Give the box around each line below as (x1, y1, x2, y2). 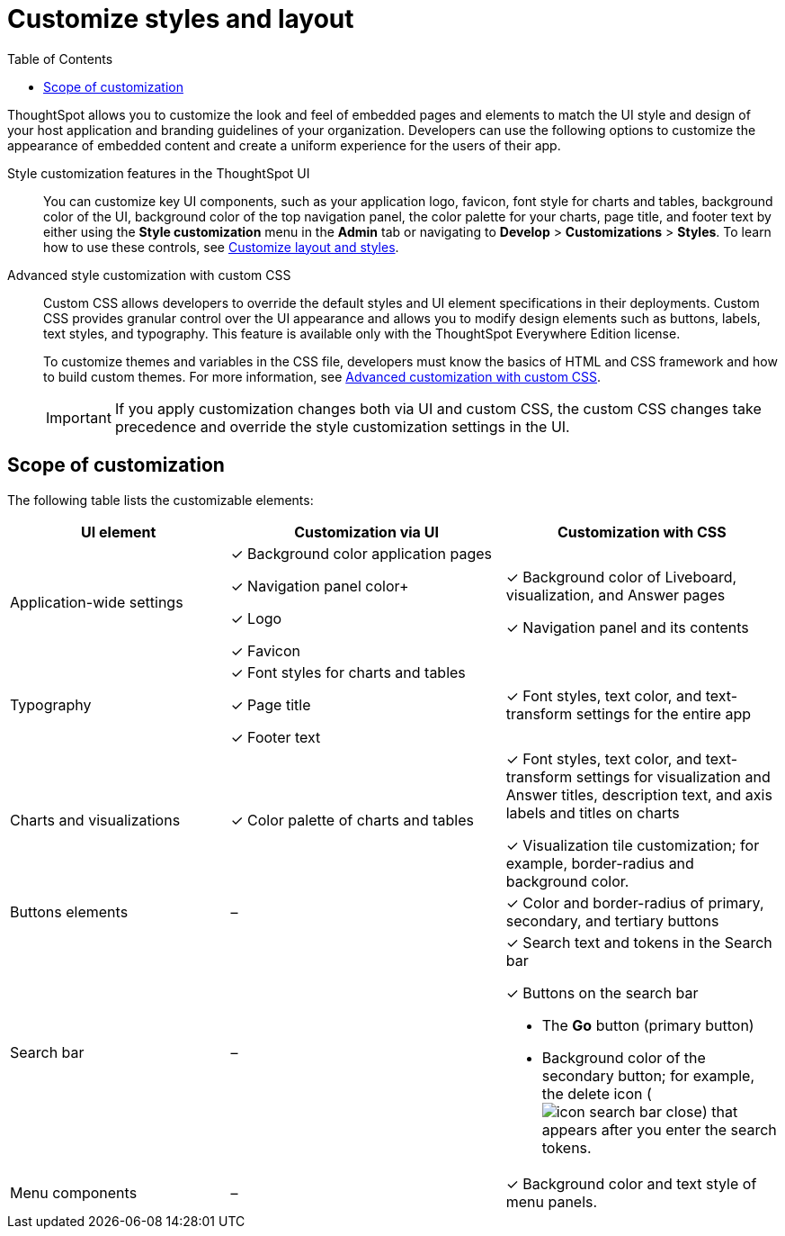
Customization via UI (294, 522, 439, 541)
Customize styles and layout (7, 4, 354, 34)
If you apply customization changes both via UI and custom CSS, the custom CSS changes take (114, 399, 762, 418)
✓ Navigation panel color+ (230, 576, 409, 595)
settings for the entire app (575, 704, 752, 723)
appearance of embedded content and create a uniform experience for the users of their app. (7, 137, 561, 153)
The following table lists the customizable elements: (7, 492, 314, 508)
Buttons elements (10, 902, 129, 921)
